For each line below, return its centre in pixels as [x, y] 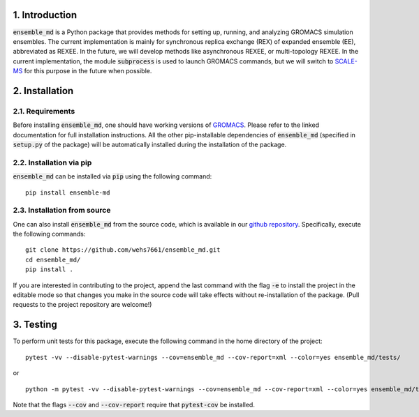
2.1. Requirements [44, 111]
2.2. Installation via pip [52, 162]
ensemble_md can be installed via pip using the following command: [112, 176]
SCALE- [346, 61]
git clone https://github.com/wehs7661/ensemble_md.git [123, 250]
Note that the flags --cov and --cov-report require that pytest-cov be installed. [134, 404]
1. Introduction [45, 15]
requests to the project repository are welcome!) [82, 305]
